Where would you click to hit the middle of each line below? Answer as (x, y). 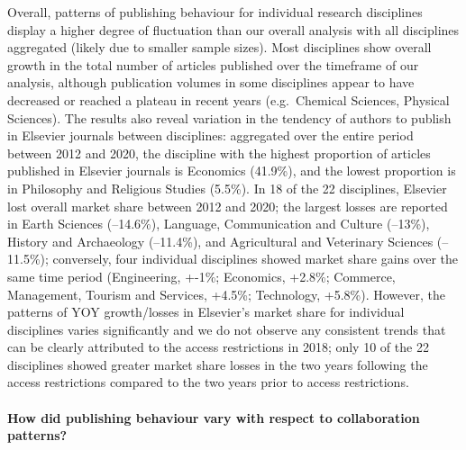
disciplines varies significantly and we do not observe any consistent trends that (227, 329)
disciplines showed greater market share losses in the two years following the (218, 364)
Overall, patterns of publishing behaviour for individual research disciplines (215, 12)
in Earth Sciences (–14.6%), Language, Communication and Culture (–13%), (219, 224)
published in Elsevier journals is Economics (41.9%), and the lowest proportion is (232, 171)
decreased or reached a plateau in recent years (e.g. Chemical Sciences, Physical (228, 99)
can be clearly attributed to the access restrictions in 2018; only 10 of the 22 (218, 347)
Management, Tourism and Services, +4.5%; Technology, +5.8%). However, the (226, 294)
